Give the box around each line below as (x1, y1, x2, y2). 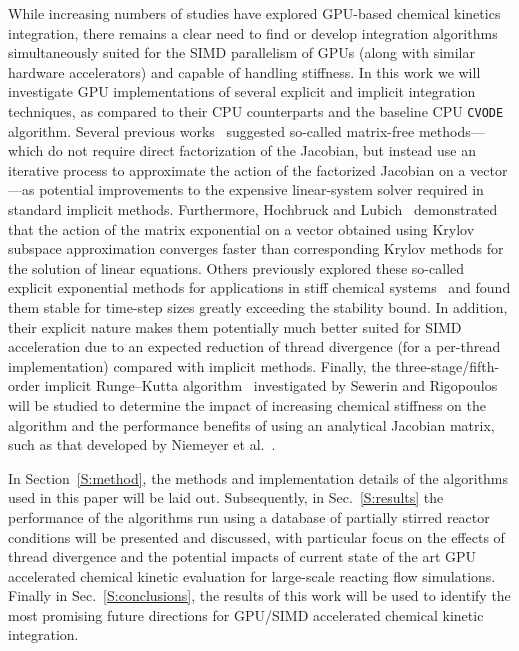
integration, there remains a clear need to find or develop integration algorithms (8, 22, 498, 43)
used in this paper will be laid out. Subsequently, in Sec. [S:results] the (8, 487, 444, 508)
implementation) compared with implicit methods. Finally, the (8, 355, 391, 376)
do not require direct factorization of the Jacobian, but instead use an (48, 140, 476, 161)
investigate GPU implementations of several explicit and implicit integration (8, 81, 476, 102)
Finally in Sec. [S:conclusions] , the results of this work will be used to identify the (8, 585, 511, 606)
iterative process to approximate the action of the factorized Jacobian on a (8, 159, 466, 180)
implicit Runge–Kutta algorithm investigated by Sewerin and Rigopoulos (44, 375, 498, 396)
